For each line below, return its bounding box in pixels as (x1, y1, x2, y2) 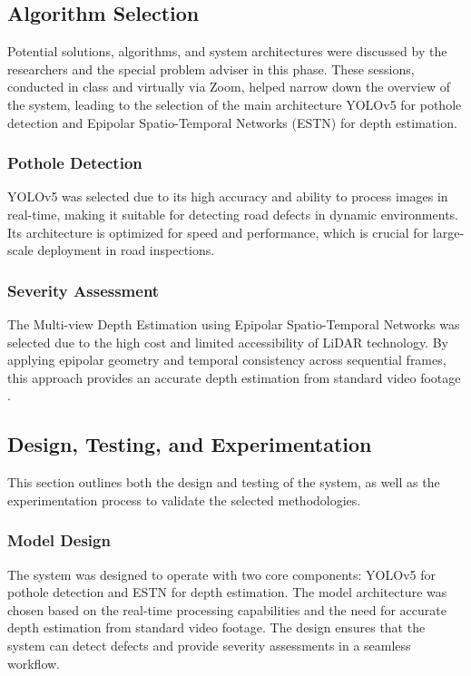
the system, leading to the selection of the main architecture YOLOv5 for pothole (7, 94, 462, 113)
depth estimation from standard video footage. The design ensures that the (7, 618, 426, 637)
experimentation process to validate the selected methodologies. (7, 490, 361, 509)
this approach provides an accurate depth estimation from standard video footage (7, 367, 461, 387)
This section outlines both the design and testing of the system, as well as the (7, 473, 440, 492)
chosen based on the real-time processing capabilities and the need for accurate (7, 600, 446, 619)
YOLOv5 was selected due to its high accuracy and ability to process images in (7, 187, 448, 206)
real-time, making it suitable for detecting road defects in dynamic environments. (7, 204, 458, 223)
